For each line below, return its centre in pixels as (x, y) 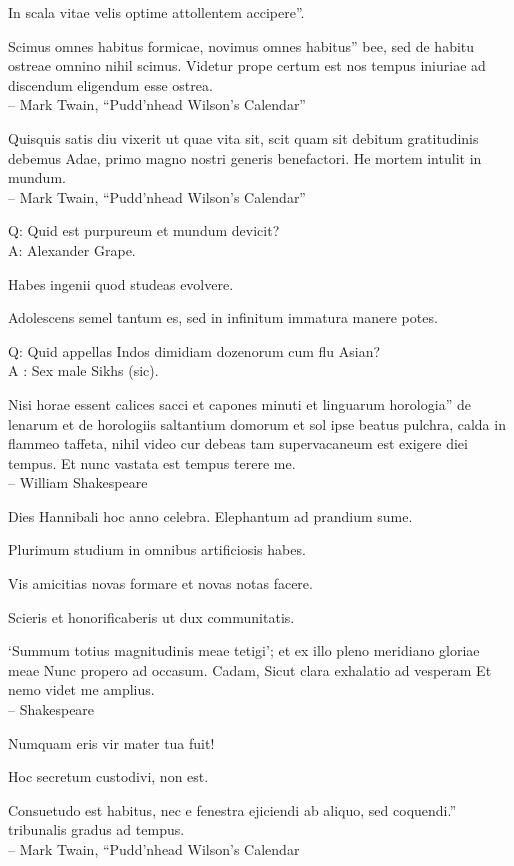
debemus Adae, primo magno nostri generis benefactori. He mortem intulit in (245, 157)
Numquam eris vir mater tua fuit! (111, 742)
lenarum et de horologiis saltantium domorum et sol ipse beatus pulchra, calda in (257, 423)
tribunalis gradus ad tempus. (96, 829)
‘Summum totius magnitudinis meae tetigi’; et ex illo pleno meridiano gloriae (244, 650)
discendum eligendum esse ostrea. (110, 84)
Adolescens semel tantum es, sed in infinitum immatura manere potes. (223, 317)
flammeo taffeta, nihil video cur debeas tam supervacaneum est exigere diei (238, 443)
